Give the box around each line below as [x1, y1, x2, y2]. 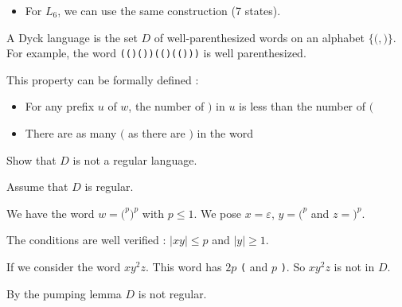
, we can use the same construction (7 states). [57, 2, 281, 18]
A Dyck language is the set [6, 29, 138, 45]
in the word [197, 125, 253, 142]
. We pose [193, 204, 242, 221]
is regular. [84, 178, 134, 195]
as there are [128, 125, 185, 142]
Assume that [6, 178, 68, 195]
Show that [6, 151, 57, 168]
